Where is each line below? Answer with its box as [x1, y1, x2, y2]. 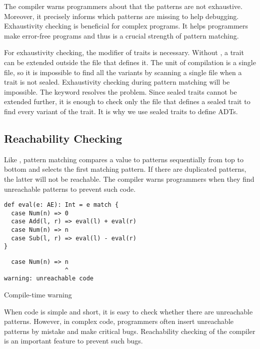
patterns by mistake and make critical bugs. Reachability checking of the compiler [4, 325, 255, 336]
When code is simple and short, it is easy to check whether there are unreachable [4, 306, 253, 316]
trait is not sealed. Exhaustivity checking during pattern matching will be [4, 77, 230, 87]
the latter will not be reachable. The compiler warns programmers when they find [4, 173, 254, 184]
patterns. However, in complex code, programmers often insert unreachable [4, 316, 233, 326]
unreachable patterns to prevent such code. [4, 183, 136, 194]
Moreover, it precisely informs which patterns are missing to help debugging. [4, 11, 239, 21]
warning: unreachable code [4, 275, 93, 282]
